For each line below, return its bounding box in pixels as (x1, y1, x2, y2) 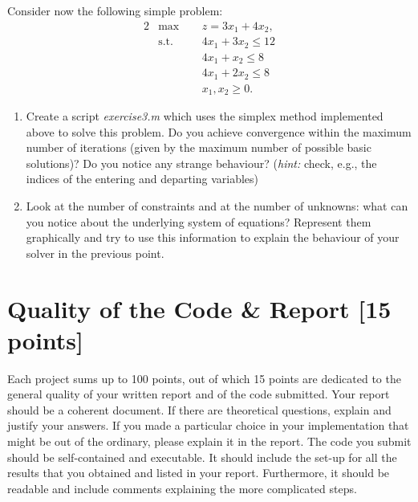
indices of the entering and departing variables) (26, 170, 259, 187)
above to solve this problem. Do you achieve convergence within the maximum (26, 123, 412, 140)
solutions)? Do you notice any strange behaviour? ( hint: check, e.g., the (26, 154, 377, 171)
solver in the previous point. (26, 244, 164, 261)
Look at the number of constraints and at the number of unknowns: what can (26, 197, 408, 214)
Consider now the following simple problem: (7, 2, 223, 18)
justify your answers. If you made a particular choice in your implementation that (7, 417, 409, 434)
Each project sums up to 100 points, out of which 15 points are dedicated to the (7, 369, 401, 386)
